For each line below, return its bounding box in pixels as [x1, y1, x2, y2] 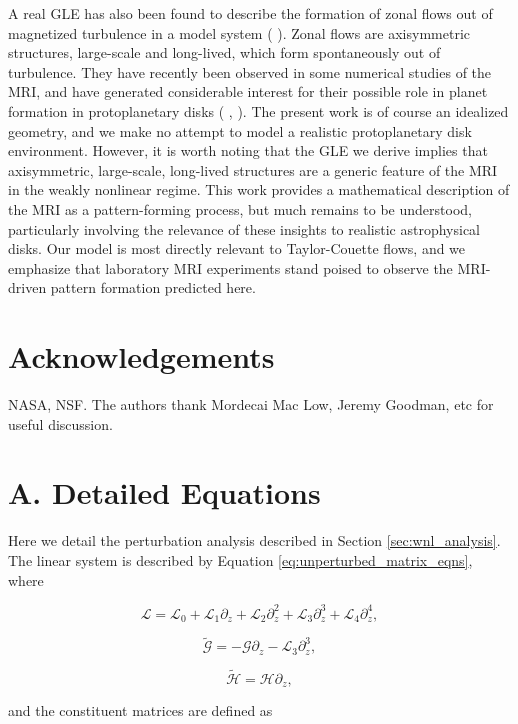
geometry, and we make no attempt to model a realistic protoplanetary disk [8, 120, 472, 141]
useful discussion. [8, 413, 113, 434]
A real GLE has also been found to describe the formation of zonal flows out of [8, 3, 493, 23]
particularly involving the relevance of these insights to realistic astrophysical [8, 218, 480, 239]
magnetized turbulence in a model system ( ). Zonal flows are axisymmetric [8, 22, 471, 43]
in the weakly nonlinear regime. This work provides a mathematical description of [8, 179, 510, 200]
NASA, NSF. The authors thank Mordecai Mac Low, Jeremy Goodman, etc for [8, 394, 494, 415]
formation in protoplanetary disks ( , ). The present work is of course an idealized [8, 100, 509, 121]
